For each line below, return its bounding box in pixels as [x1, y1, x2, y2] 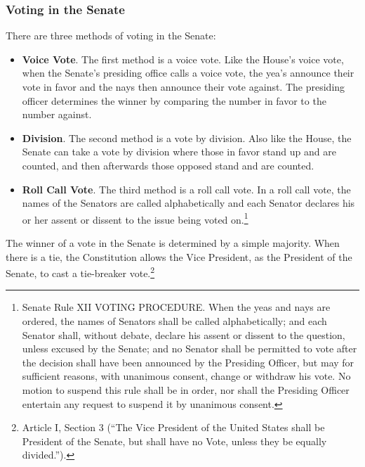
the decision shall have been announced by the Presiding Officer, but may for [22, 354, 354, 369]
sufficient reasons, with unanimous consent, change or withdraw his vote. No [22, 369, 351, 383]
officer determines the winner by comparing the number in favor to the [22, 93, 326, 108]
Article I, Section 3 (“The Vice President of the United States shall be [22, 420, 325, 435]
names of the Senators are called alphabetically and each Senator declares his [22, 196, 355, 210]
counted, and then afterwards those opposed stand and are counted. [22, 158, 314, 172]
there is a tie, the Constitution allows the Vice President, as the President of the [6, 249, 352, 264]
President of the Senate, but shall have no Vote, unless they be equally [22, 433, 327, 448]
